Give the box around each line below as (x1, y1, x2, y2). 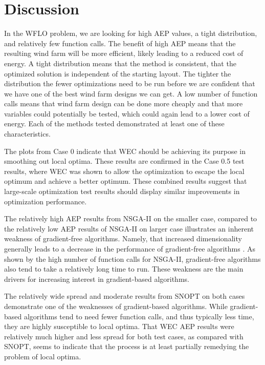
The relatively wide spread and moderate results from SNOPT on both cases (4, 291, 245, 301)
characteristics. (4, 128, 51, 139)
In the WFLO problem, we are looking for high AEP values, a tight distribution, (4, 28, 257, 39)
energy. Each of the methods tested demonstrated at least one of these (4, 118, 225, 129)
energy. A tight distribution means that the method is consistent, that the (4, 57, 236, 68)
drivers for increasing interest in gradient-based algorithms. (4, 273, 189, 284)
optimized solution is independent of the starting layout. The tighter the (4, 68, 231, 79)
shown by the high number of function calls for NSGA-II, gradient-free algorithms (4, 253, 261, 264)
